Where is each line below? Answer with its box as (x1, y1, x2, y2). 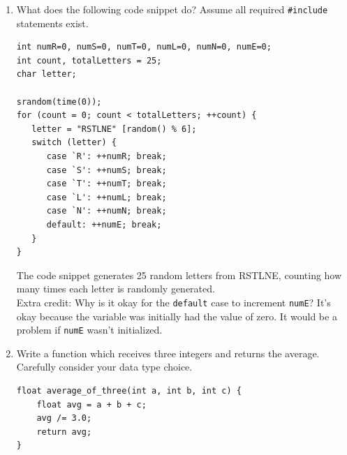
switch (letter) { (31, 137, 117, 148)
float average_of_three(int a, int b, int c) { (16, 386, 242, 396)
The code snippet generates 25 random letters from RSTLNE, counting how (16, 267, 342, 282)
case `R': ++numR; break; (46, 151, 167, 161)
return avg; (36, 426, 92, 437)
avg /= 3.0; (36, 413, 92, 424)
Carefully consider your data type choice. (16, 359, 193, 374)
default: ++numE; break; (46, 219, 162, 230)
